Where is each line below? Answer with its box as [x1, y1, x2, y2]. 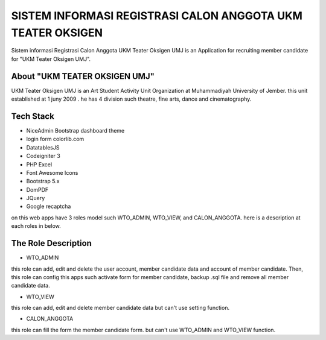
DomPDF [26, 186, 49, 193]
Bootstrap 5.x [26, 178, 60, 185]
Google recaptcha [26, 203, 71, 210]
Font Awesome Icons [26, 169, 78, 176]
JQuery [26, 195, 45, 202]
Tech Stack [11, 111, 54, 121]
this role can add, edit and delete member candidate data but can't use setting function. [11, 304, 229, 312]
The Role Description [11, 238, 92, 248]
